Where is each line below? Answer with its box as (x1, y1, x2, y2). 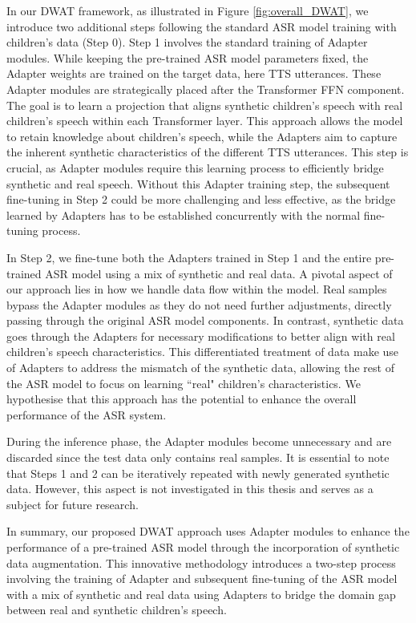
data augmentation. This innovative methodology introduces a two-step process (6, 554, 396, 571)
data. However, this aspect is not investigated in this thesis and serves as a (6, 480, 374, 497)
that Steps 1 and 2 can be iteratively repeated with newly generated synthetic (6, 464, 390, 481)
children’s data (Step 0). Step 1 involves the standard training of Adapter (6, 34, 368, 51)
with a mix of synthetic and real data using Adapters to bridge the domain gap (6, 585, 396, 602)
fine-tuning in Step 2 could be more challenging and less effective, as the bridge (6, 191, 396, 208)
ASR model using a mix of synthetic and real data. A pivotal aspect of (45, 265, 393, 281)
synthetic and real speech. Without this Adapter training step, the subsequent (6, 175, 390, 192)
